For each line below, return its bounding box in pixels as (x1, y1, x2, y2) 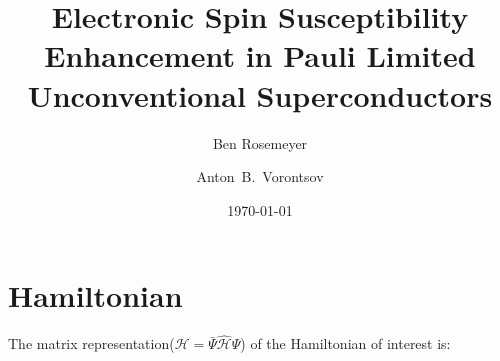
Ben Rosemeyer (212, 132, 308, 153)
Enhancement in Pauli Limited (44, 35, 476, 76)
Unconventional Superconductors (27, 74, 493, 115)
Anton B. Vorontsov (196, 166, 324, 187)
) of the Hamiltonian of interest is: (240, 333, 451, 354)
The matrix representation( (8, 333, 175, 354)
